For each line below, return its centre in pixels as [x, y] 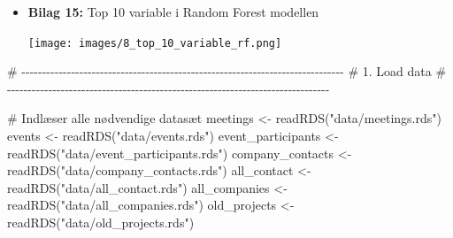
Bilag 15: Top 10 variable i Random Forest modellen [173, 12]
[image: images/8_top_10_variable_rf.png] [155, 43]
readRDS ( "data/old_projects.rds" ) [101, 222]
